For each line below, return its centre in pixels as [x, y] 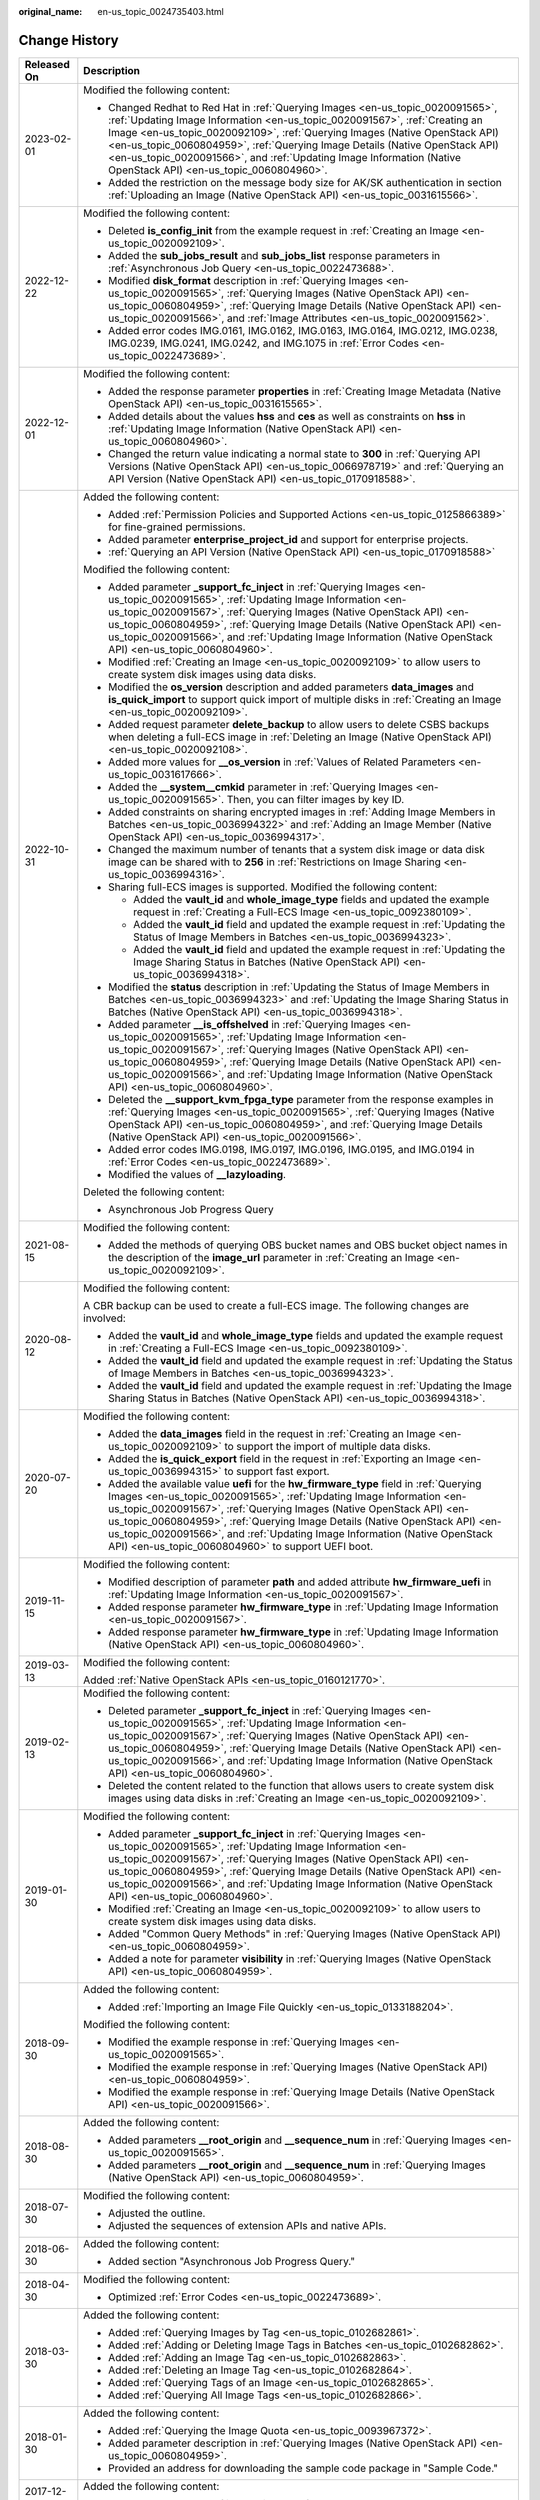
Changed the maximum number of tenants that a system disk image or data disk [296, 849]
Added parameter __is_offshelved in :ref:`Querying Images [247, 1024]
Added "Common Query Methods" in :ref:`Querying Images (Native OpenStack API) [305, 1933]
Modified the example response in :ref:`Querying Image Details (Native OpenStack [301, 2092]
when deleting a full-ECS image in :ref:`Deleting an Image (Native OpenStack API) [300, 737]
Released [47, 64]
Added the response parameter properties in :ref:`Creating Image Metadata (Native [305, 391]
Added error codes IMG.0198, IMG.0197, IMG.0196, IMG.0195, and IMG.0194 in [291, 1149]
